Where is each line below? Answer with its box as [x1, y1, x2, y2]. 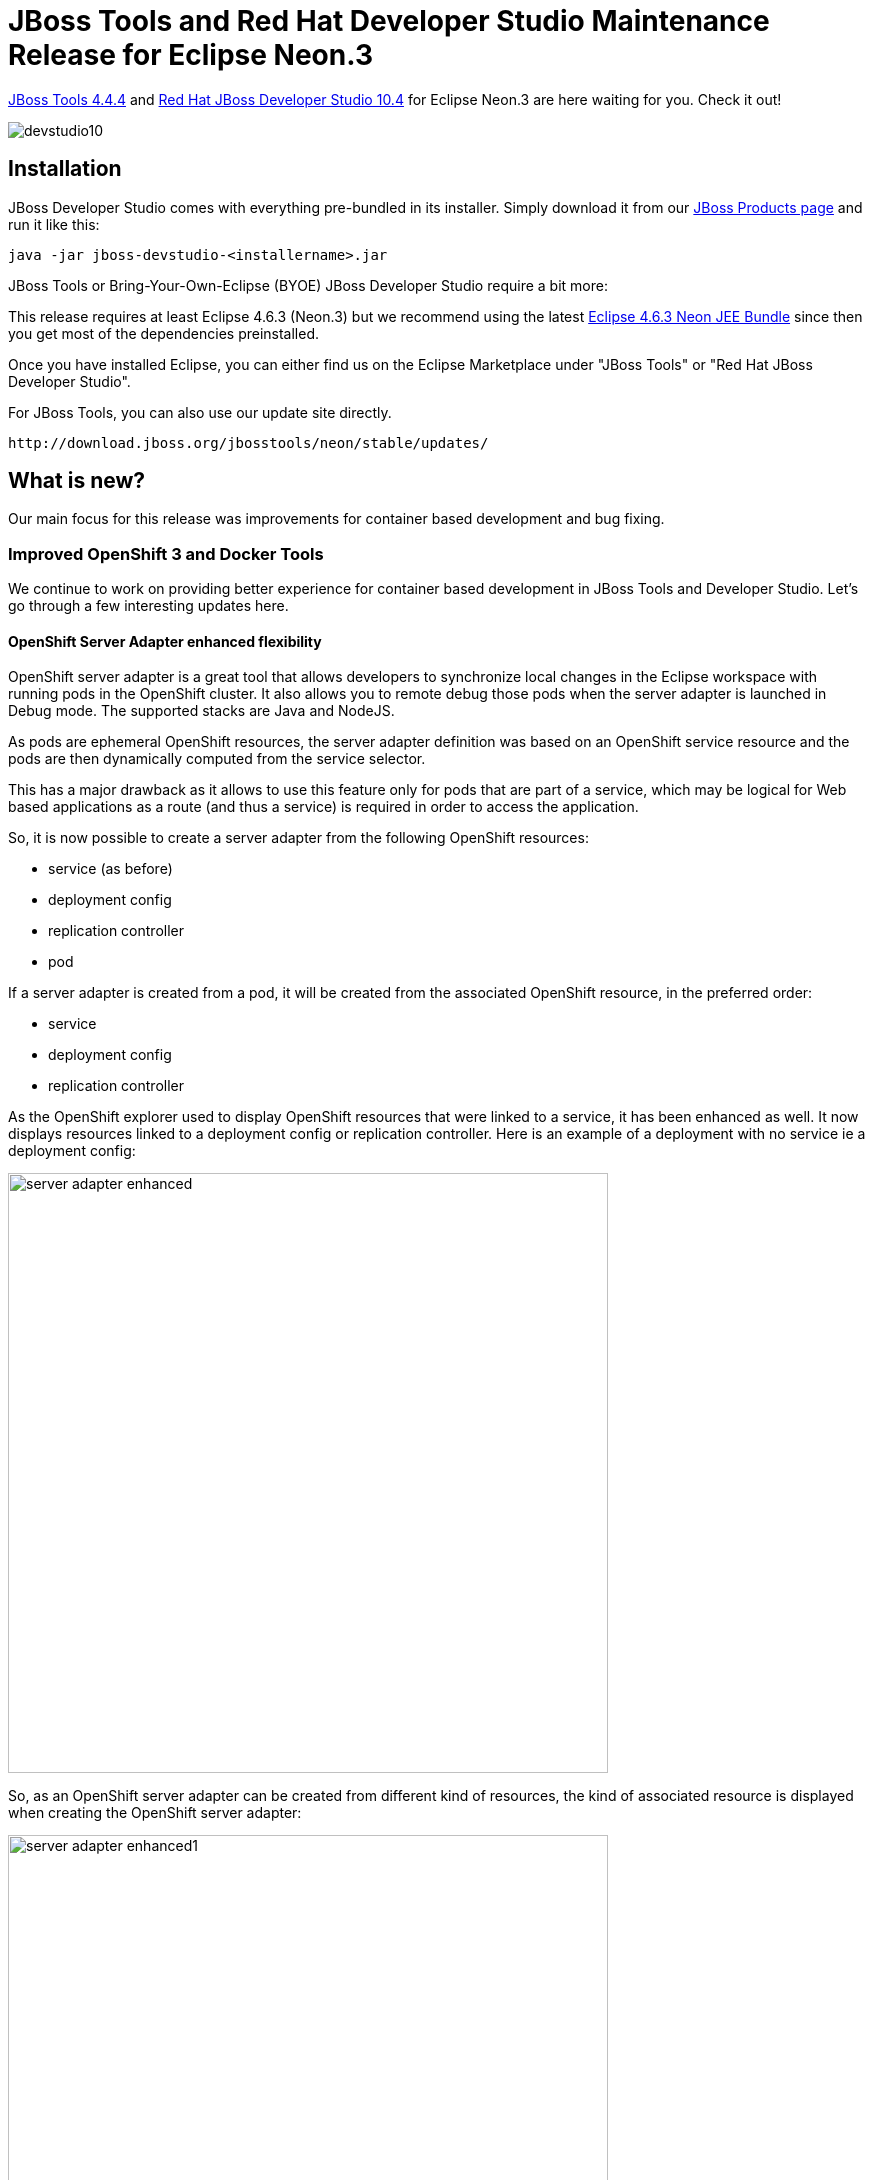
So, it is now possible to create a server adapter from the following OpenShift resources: [8, 829, 589, 847]
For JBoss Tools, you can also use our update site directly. [8, 403, 392, 421]
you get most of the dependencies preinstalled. [8, 324, 320, 342]
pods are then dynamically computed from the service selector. [8, 750, 426, 768]
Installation [8, 156, 122, 182]
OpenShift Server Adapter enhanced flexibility [8, 632, 322, 650]
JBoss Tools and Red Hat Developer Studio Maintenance [8, 4, 770, 38]
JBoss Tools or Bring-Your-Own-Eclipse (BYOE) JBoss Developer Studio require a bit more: [8, 276, 608, 294]
